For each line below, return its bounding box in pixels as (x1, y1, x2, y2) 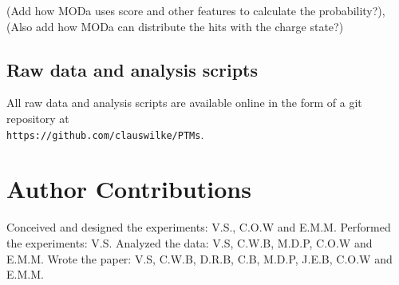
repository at (6, 109, 69, 126)
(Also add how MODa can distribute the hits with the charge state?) (6, 18, 344, 34)
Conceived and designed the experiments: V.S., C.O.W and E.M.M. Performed (6, 219, 391, 236)
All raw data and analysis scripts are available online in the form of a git (6, 94, 362, 111)
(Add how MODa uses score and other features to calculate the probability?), (6, 2, 385, 18)
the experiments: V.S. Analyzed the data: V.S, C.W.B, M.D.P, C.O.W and (6, 234, 373, 251)
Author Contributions (6, 172, 251, 205)
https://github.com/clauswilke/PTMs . (6, 125, 204, 142)
